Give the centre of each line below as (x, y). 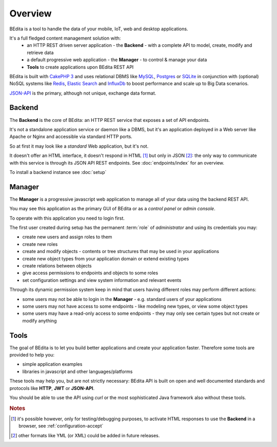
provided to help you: (32, 354)
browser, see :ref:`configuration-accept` (61, 426)
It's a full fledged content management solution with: (65, 38)
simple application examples (52, 364)
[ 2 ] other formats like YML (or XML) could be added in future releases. (85, 435)
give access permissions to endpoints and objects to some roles (90, 273)
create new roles (40, 244)
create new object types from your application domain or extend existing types (106, 258)
